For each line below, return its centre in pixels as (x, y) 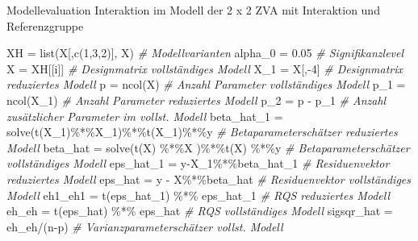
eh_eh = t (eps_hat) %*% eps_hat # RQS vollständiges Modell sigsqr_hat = (200, 211)
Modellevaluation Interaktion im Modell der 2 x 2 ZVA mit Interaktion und (193, 10)
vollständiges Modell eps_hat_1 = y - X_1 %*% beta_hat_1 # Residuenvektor (198, 163)
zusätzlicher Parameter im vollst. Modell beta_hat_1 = (145, 116)
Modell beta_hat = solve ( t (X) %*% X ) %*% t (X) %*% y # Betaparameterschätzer (208, 147)
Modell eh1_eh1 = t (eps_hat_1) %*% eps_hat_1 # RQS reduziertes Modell (198, 195)
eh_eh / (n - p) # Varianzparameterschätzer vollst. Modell (145, 226)
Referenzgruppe (45, 25)
